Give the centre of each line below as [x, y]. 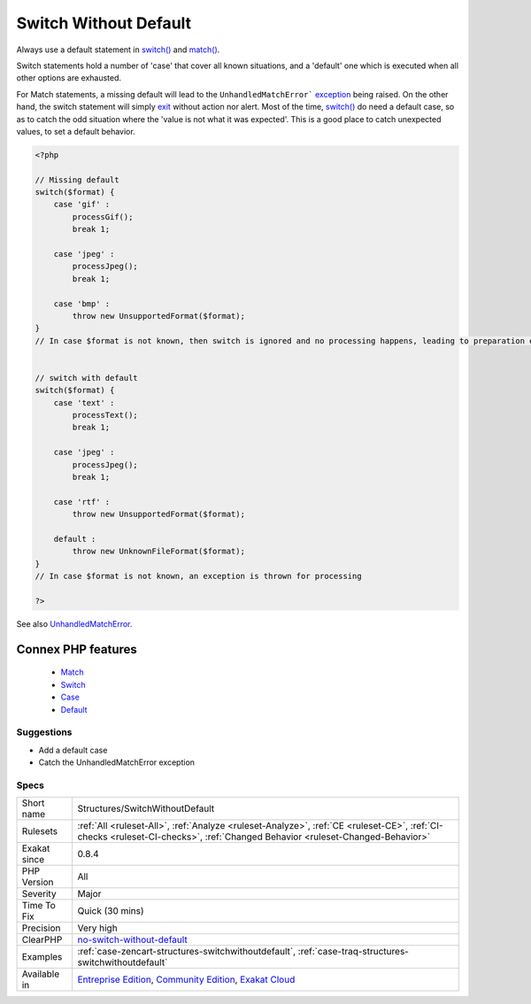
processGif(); [103, 216]
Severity [39, 894]
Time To [39, 906]
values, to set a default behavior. [76, 131]
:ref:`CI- [427, 826]
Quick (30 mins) [111, 911]
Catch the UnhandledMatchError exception [116, 762]
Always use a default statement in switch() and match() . [118, 50]
